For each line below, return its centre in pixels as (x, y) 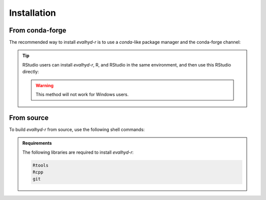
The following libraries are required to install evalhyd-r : (78, 152)
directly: (31, 72)
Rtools (41, 165)
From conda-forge (38, 30)
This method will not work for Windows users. (82, 95)
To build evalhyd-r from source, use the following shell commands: (77, 129)
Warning (45, 85)
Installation (33, 13)
